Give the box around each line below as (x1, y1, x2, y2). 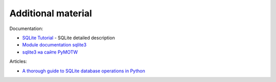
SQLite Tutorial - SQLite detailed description (22, 35, 115, 41)
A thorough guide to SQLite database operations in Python (22, 68, 145, 74)
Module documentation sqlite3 (22, 42, 87, 48)
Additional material (9, 8, 92, 19)
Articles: (9, 59, 28, 65)
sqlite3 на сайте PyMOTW (22, 49, 78, 55)
